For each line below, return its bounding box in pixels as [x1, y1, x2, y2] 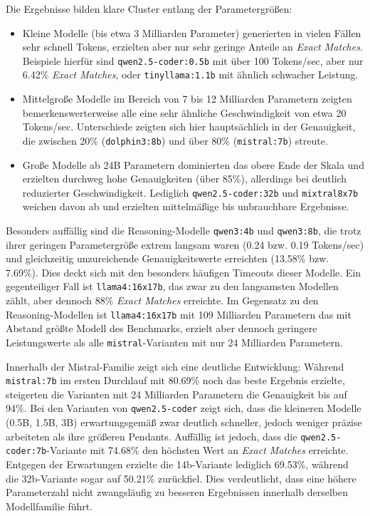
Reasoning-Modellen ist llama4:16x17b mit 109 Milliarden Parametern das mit [6, 306, 351, 321]
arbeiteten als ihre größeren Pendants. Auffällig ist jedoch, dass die [6, 428, 297, 443]
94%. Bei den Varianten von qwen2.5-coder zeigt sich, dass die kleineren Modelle [6, 401, 361, 416]
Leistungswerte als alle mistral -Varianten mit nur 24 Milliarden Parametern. [6, 334, 343, 349]
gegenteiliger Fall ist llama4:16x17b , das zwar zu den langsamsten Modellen [6, 279, 339, 294]
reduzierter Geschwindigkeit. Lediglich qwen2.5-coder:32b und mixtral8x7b [22, 185, 359, 200]
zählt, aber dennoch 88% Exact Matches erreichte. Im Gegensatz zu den [6, 293, 319, 308]
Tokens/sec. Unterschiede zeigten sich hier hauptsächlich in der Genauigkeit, [22, 119, 356, 134]
